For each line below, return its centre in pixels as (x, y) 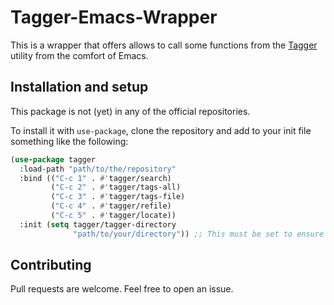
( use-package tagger (53, 159)
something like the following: (69, 141)
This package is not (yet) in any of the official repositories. (130, 111)
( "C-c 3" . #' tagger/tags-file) (118, 197)
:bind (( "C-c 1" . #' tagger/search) (95, 178)
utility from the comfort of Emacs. (79, 55)
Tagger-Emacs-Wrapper (114, 17)
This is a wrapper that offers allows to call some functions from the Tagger (164, 45)
